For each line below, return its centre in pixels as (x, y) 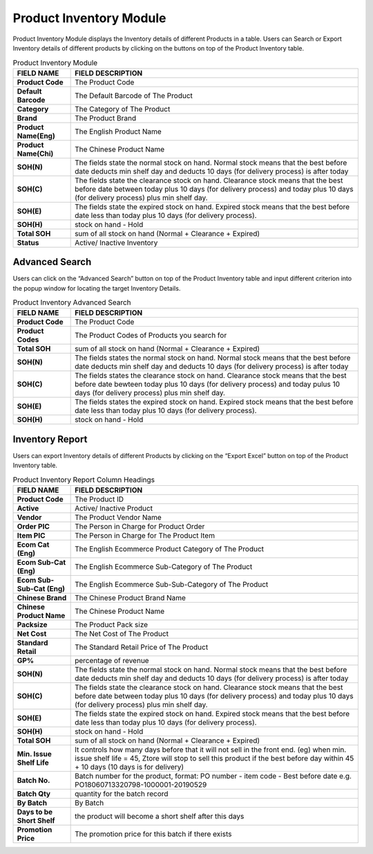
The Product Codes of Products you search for (151, 336)
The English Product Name (118, 131)
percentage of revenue (112, 661)
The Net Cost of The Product (122, 634)
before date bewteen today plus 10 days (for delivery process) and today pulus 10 (208, 384)
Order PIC (33, 527)
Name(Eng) (36, 136)
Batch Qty (34, 794)
